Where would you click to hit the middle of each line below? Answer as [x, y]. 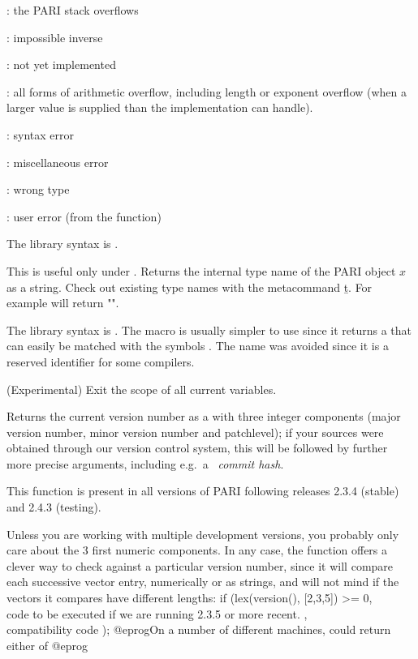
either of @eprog [47, 645]
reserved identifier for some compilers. [101, 361]
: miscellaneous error [58, 162]
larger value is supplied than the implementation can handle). [160, 107]
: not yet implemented [61, 64]
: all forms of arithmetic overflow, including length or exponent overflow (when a [207, 91]
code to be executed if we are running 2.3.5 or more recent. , [157, 613]
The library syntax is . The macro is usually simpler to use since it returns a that [209, 329]
